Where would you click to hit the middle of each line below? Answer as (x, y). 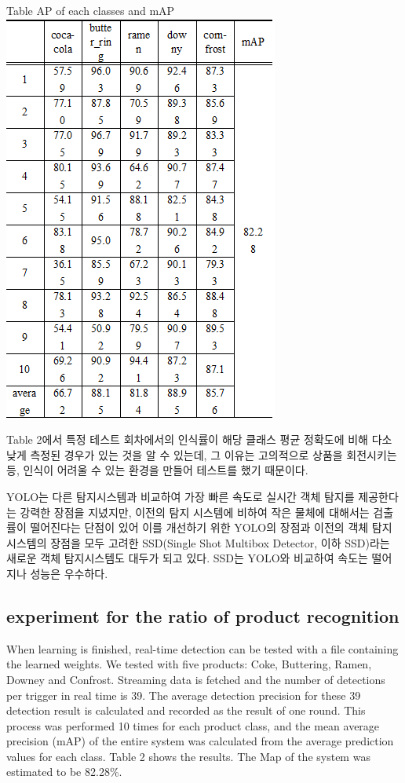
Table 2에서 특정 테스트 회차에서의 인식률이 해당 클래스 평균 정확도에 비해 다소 (199, 439)
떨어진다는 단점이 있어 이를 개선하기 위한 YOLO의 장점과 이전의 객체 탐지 (211, 527)
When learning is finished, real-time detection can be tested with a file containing (202, 648)
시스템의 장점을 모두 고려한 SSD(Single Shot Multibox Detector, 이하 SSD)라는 (198, 542)
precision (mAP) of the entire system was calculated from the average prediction (200, 741)
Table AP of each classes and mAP (91, 10)
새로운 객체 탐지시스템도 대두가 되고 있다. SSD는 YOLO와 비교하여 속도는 (187, 558)
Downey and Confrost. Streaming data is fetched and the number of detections (196, 679)
